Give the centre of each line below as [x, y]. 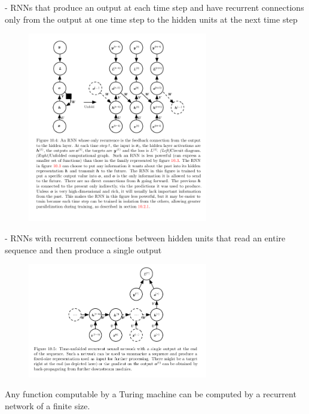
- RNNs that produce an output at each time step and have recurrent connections [154, 7]
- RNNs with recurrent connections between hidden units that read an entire [145, 238]
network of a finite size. [48, 405]
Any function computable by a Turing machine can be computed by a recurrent [151, 394]
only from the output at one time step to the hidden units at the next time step [151, 19]
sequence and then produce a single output [83, 249]
